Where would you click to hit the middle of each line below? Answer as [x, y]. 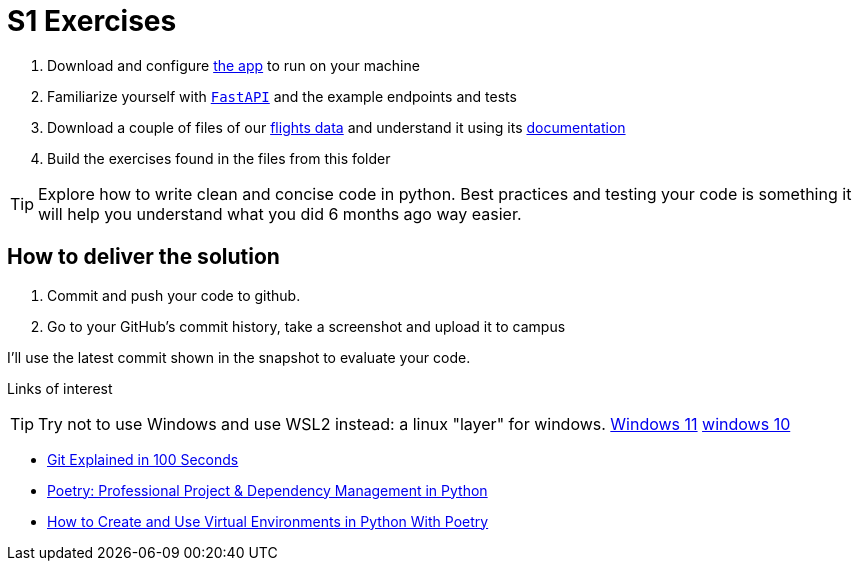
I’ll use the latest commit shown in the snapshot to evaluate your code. [239, 357]
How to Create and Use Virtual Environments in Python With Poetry [268, 521]
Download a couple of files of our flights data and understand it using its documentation [336, 127]
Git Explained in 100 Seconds [143, 459]
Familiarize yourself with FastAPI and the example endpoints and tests [282, 96]
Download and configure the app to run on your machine [233, 65]
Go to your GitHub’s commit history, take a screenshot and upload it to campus [306, 326]
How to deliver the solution [143, 257]
